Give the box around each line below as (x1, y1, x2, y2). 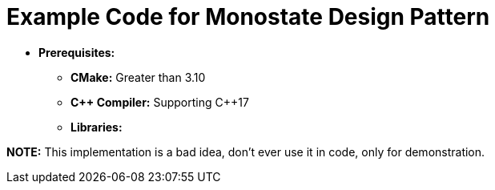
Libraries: (70, 119, 123, 134)
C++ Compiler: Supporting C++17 (70, 95, 249, 109)
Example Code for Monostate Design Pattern (6, 3, 490, 30)
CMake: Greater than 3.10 (70, 70, 206, 84)
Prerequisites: (38, 45, 115, 59)
